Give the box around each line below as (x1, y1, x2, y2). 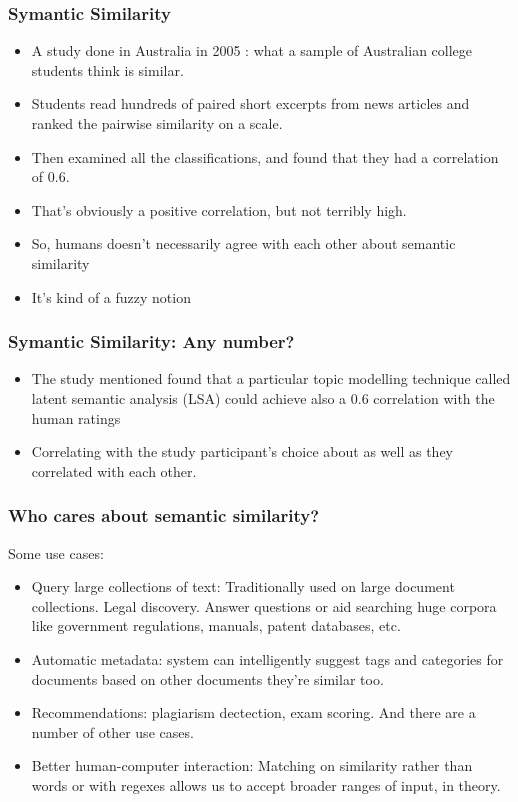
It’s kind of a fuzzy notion (31, 286, 191, 307)
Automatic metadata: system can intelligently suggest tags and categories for (31, 648, 504, 669)
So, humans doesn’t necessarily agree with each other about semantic (31, 233, 456, 254)
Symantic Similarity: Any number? (8, 329, 295, 354)
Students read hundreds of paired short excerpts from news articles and (31, 93, 470, 114)
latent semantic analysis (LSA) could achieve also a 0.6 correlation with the (31, 387, 495, 408)
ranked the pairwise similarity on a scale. (31, 113, 283, 133)
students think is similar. (31, 59, 184, 80)
